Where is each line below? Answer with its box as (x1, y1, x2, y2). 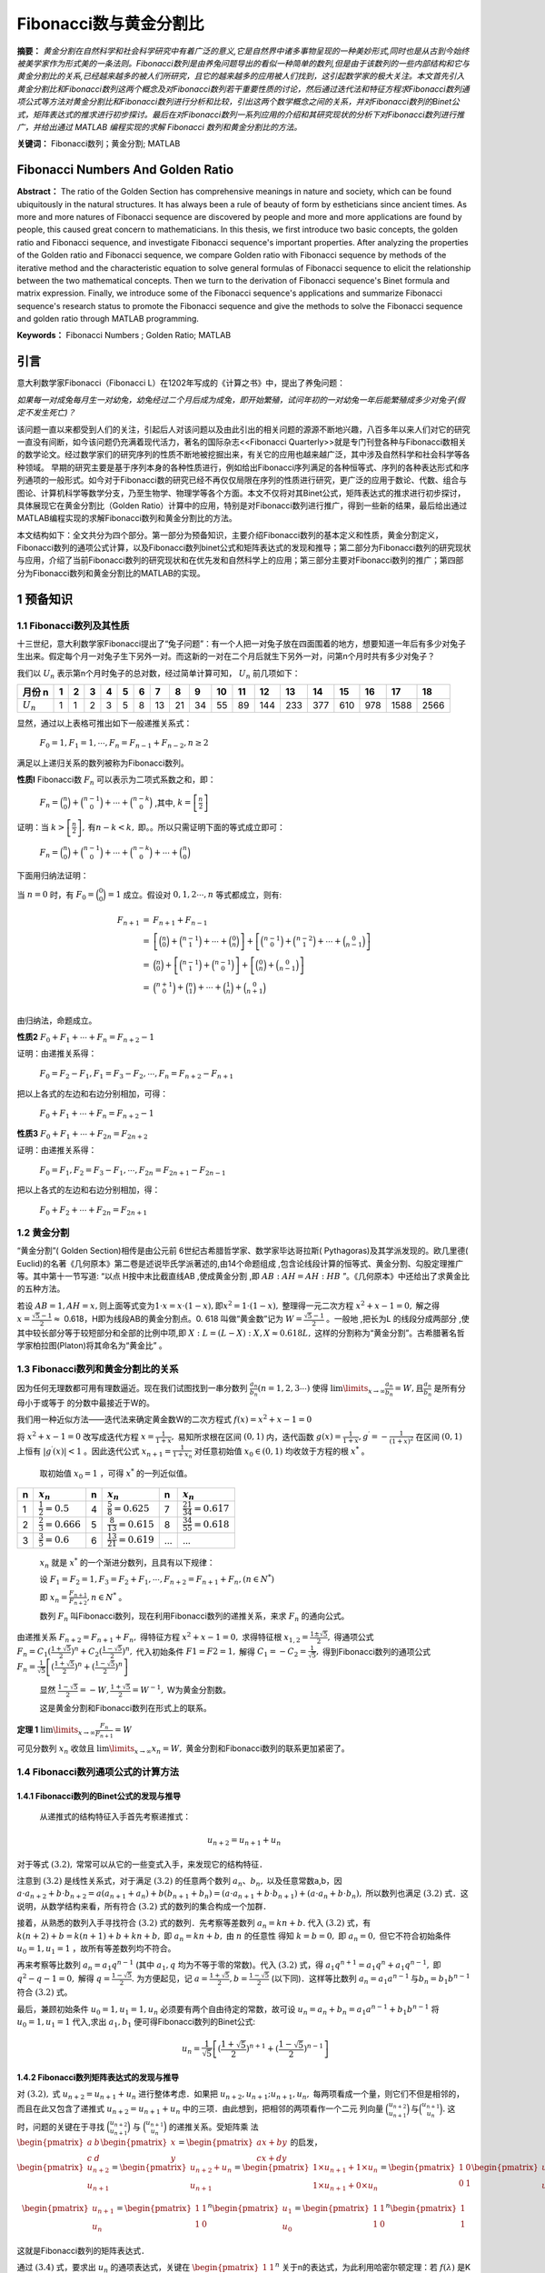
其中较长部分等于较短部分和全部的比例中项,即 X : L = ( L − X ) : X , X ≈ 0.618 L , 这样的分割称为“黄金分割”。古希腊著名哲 (16, 1327, 465, 1338)
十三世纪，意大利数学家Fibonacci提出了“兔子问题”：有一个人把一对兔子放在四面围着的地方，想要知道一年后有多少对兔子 (16, 638, 467, 649)
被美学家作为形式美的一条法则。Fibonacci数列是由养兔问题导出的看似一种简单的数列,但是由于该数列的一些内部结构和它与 (16, 57, 470, 68)
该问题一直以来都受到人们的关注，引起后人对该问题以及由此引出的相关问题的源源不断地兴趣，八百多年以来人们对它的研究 (16, 424, 471, 435)
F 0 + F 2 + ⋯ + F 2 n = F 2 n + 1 (39, 1205, 148, 1217)
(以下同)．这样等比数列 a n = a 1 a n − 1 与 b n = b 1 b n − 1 (271, 1971, 471, 1986)
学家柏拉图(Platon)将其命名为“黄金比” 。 (16, 1340, 167, 1351)
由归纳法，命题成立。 (16, 1015, 97, 1026)
